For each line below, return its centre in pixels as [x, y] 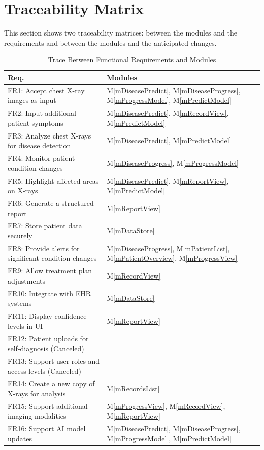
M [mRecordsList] [133, 388]
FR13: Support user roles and [54, 361]
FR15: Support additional [48, 406]
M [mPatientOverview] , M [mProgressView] [172, 258]
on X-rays [23, 191]
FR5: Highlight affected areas [53, 180]
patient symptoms [36, 123]
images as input [32, 100]
